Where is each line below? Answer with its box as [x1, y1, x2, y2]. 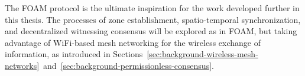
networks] [5, 59, 40, 71]
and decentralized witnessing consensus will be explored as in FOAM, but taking [5, 25, 297, 37]
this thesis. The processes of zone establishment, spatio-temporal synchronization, [5, 13, 301, 25]
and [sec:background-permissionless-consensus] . [43, 59, 214, 71]
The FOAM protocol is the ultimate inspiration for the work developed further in [5, 2, 300, 14]
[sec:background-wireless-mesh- [147, 48, 258, 60]
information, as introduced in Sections [5, 48, 143, 60]
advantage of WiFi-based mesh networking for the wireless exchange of [5, 36, 261, 48]
